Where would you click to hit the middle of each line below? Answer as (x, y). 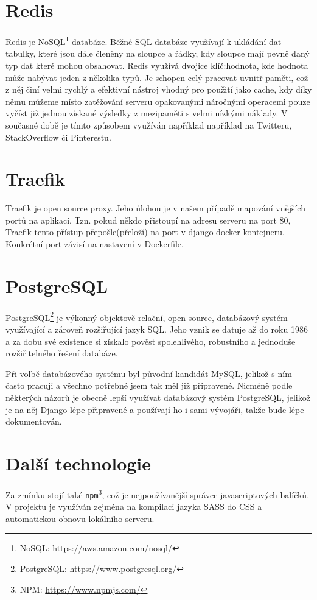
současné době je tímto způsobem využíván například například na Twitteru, (149, 125)
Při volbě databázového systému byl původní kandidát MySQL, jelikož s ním (149, 373)
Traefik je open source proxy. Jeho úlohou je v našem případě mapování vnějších (155, 208)
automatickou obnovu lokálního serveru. (80, 518)
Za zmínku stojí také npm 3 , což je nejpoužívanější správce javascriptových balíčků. (158, 493)
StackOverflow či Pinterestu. (58, 137)
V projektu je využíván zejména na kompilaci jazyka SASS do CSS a (134, 506)
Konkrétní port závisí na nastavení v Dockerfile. (95, 244)
